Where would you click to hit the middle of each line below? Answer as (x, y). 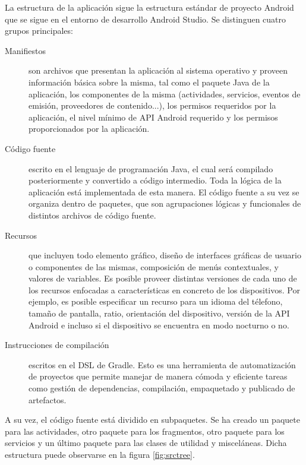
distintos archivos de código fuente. (92, 215)
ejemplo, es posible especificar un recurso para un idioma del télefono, (156, 301)
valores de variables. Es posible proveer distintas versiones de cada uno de (163, 278)
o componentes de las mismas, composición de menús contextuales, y (154, 266)
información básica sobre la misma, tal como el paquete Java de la (149, 82)
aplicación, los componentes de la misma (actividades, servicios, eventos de (165, 94)
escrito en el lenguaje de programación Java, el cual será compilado (151, 168)
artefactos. (48, 399)
